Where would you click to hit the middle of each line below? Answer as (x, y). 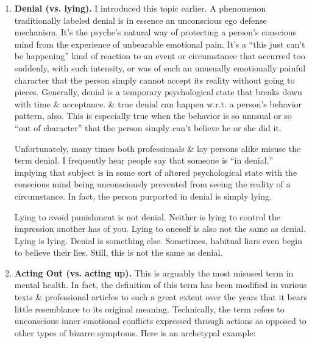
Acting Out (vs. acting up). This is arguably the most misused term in (154, 273)
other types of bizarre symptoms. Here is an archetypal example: (135, 332)
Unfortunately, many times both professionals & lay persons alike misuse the (158, 148)
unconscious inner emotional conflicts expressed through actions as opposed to (160, 321)
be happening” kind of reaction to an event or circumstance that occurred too (160, 56)
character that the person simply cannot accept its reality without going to (154, 80)
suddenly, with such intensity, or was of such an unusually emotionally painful (160, 67)
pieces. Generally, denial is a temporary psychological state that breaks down (158, 92)
